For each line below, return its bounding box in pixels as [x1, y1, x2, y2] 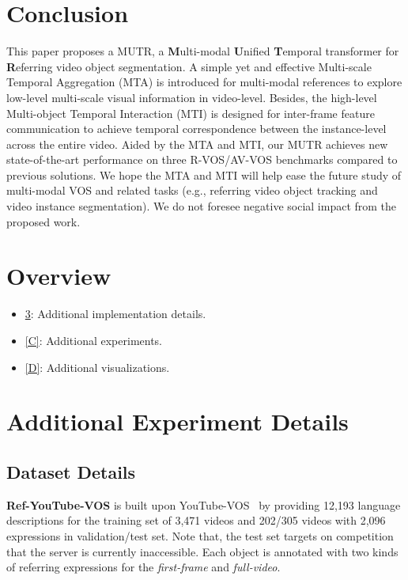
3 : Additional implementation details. [25, 305, 206, 322]
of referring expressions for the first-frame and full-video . [6, 559, 281, 575]
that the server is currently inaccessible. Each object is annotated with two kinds [6, 543, 399, 559]
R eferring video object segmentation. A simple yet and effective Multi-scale [6, 58, 372, 74]
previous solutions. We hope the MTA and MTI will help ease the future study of [6, 166, 402, 183]
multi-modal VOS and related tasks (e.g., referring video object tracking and [6, 182, 378, 199]
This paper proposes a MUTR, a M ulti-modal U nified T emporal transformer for [6, 43, 399, 59]
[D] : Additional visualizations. [25, 358, 170, 375]
